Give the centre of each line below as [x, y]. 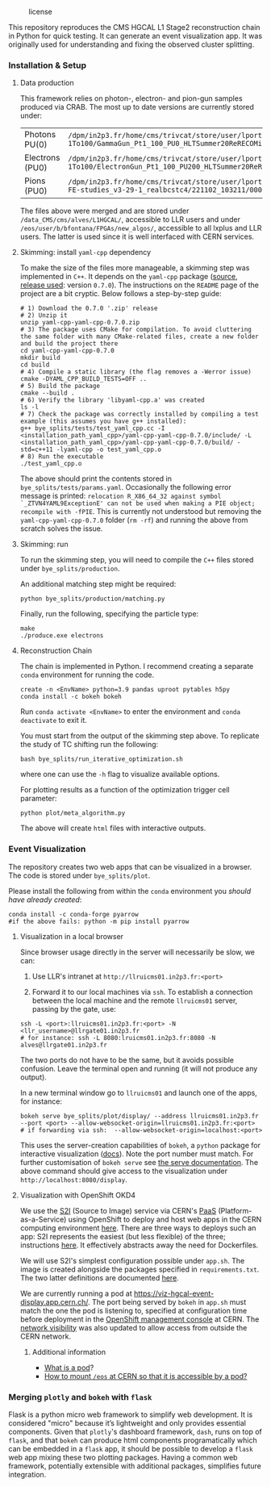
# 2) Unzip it [44, 315]
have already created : [45, 900]
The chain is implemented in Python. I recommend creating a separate [137, 666]
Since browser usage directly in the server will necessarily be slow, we [138, 952]
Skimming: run [44, 545]
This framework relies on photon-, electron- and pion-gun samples [131, 98]
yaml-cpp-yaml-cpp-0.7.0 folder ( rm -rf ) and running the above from [134, 520]
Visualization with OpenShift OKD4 [77, 1195]
